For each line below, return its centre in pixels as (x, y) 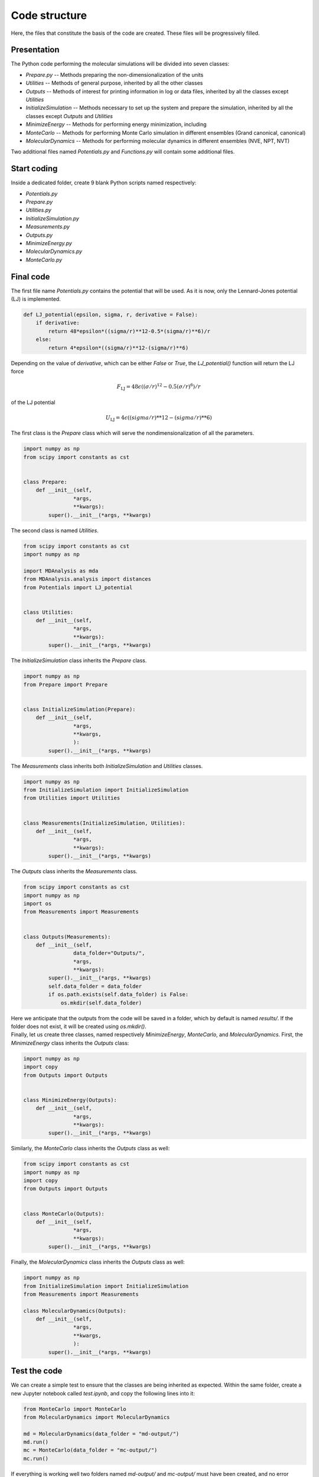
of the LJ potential (33, 402)
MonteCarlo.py (44, 259)
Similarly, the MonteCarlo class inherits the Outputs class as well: (90, 1149)
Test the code (37, 1371)
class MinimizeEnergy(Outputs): (70, 1100)
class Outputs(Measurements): (67, 937)
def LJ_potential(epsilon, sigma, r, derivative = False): (110, 315)
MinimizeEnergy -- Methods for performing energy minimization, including (116, 125)
